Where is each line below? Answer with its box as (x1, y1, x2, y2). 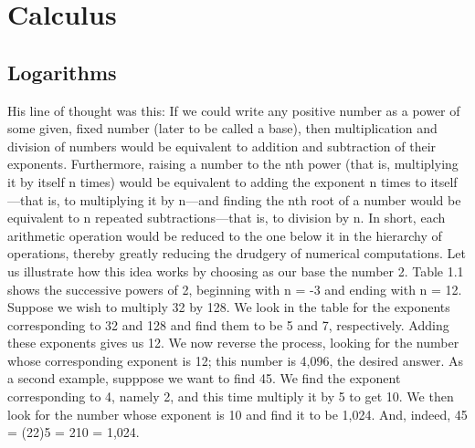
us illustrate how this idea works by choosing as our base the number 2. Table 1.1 (7, 261, 464, 280)
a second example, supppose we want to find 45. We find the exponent (7, 369, 401, 388)
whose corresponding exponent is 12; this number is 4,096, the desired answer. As (7, 350, 463, 370)
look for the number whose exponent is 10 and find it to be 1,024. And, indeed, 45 (7, 404, 468, 423)
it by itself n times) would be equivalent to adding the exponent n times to (7, 172, 427, 191)
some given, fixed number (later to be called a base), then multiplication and (7, 119, 438, 138)
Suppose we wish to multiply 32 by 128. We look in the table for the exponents (7, 297, 450, 317)
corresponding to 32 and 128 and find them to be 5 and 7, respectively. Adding (7, 315, 449, 334)
